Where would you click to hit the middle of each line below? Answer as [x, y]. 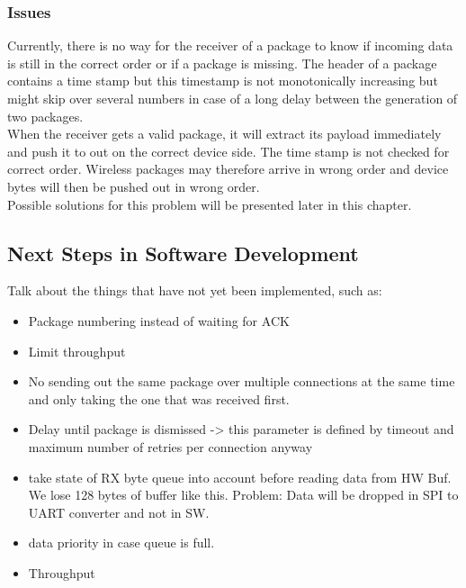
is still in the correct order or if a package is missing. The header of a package [222, 63]
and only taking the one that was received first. [159, 398]
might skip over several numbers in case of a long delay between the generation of [233, 98]
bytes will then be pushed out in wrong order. [134, 186]
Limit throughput [77, 351]
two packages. [45, 116]
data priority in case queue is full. [121, 543]
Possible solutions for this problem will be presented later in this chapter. [210, 204]
